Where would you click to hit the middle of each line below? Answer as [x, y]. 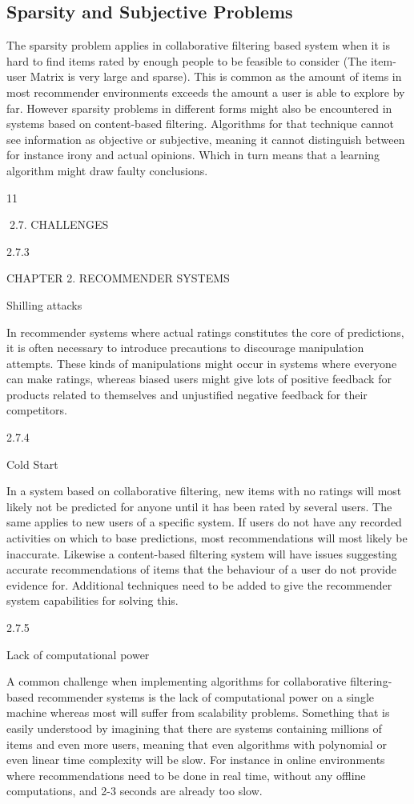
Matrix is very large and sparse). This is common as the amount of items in [216, 76]
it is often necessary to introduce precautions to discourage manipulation [185, 348]
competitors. [37, 410]
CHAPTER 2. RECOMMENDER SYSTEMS [118, 278]
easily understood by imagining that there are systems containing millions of [194, 728]
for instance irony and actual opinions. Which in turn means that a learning [193, 155]
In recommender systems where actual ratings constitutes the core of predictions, [205, 332]
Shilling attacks [44, 304]
